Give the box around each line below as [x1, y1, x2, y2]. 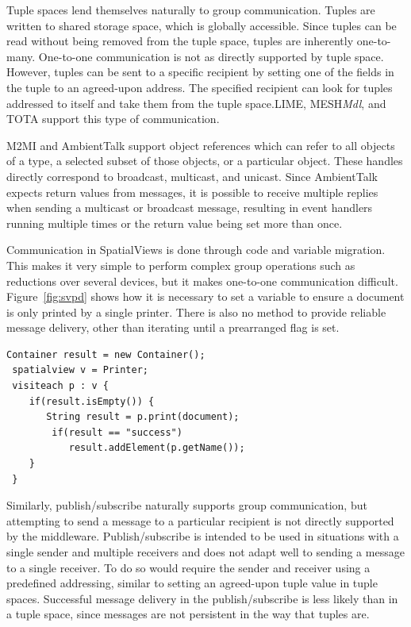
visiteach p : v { [12, 380, 109, 392]
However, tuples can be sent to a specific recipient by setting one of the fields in [6, 63, 394, 80]
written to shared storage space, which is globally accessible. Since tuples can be [6, 17, 397, 33]
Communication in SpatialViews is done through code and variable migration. [6, 241, 386, 258]
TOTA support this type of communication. [6, 110, 220, 127]
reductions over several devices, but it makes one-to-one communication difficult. [6, 272, 398, 289]
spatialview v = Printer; [12, 364, 148, 376]
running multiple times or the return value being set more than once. [6, 214, 343, 231]
